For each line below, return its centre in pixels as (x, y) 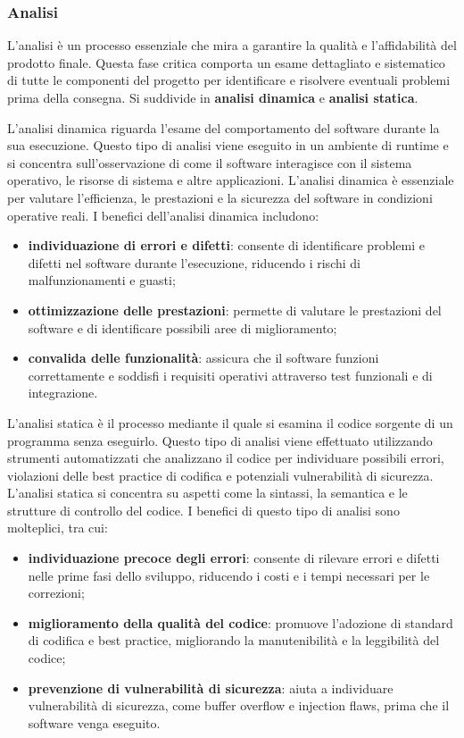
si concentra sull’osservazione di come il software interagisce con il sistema (210, 162)
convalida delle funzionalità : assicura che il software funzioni (203, 358)
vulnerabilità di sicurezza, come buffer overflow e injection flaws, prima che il (239, 705)
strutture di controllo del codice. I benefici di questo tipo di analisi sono (203, 510)
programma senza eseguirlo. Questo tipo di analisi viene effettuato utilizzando (220, 440)
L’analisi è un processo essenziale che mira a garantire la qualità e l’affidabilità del (232, 45)
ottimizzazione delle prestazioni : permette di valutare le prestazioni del (235, 310)
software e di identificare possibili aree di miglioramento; (182, 327)
